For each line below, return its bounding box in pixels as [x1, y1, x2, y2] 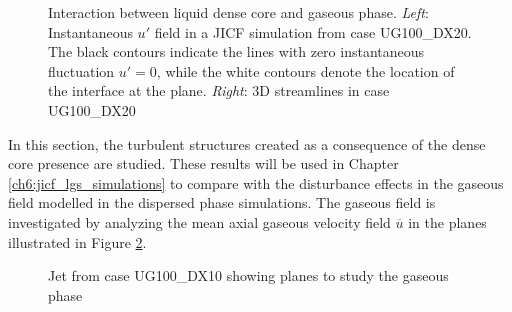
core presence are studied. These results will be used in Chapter [8, 153, 399, 174]
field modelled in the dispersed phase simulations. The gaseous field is [8, 192, 436, 213]
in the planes [408, 211, 487, 232]
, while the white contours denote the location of [156, 60, 455, 81]
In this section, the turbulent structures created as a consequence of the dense [8, 133, 486, 154]
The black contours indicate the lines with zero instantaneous [48, 41, 425, 62]
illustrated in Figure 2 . [8, 231, 147, 252]
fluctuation [48, 60, 115, 81]
